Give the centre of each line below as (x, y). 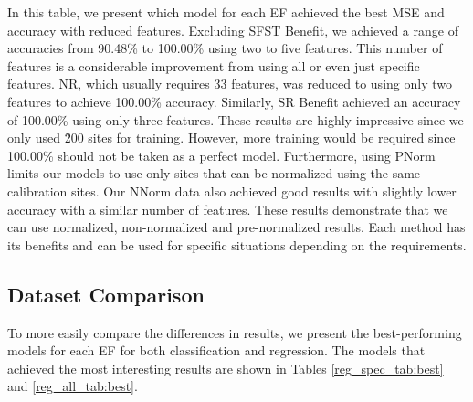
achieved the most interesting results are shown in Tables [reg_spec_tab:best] (226, 368)
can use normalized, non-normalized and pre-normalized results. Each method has (236, 227)
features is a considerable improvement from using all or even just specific (214, 65)
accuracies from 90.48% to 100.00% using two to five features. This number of (225, 48)
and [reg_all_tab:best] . (73, 386)
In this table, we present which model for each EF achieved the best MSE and (226, 12)
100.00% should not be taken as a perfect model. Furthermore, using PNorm (221, 155)
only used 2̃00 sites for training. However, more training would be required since (231, 138)
